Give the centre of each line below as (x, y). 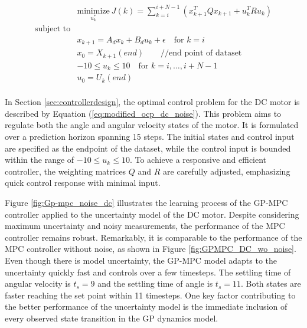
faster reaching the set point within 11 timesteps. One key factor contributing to (150, 295)
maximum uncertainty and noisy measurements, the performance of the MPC (145, 226)
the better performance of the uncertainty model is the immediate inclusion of (146, 306)
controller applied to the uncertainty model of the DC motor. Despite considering (152, 214)
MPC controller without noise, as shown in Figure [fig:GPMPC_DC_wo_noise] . (151, 249)
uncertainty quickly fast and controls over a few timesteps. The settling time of (148, 272)
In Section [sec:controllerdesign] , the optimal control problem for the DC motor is (152, 102)
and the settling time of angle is (155, 283)
